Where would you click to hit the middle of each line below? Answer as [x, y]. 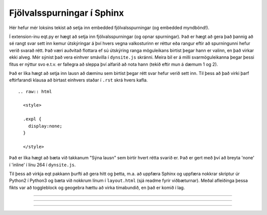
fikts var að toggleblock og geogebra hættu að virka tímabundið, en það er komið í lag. [97, 187]
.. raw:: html [35, 91]
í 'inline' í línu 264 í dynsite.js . [43, 165]
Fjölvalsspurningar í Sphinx [67, 13]
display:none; [45, 126]
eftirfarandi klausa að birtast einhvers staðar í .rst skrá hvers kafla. [78, 80]
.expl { [32, 119]
